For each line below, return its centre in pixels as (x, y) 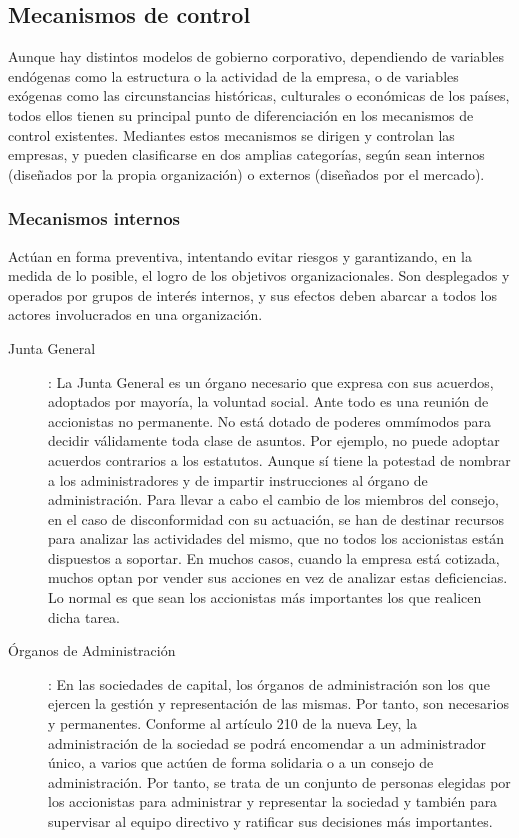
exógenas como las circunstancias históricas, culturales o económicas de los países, (259, 95)
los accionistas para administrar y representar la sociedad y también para (273, 801)
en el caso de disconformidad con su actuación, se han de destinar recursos (276, 518)
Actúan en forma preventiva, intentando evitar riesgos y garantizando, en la (240, 255)
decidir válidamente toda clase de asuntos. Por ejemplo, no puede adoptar (274, 440)
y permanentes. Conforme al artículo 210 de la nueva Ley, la (233, 723)
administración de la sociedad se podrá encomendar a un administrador (267, 742)
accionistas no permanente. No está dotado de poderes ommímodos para (270, 420)
